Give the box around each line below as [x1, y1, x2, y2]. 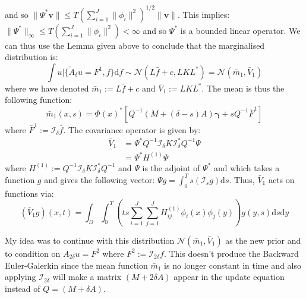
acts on [268, 173, 295, 185]
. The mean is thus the [201, 81, 285, 94]
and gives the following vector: [44, 173, 155, 185]
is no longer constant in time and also [164, 259, 301, 271]
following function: [5, 93, 72, 106]
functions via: [5, 187, 54, 199]
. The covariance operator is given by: [63, 123, 201, 136]
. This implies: [177, 8, 230, 20]
